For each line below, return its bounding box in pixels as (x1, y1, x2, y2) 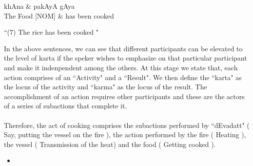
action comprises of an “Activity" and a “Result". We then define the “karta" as (4, 72, 242, 82)
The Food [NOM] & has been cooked (4, 10, 114, 21)
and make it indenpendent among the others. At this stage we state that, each (4, 62, 238, 72)
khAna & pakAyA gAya (4, 1, 75, 11)
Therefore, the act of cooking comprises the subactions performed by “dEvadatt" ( (4, 120, 250, 130)
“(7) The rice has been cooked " (4, 27, 98, 37)
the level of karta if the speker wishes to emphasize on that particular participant (4, 53, 247, 63)
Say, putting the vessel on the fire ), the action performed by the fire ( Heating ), (4, 129, 246, 140)
